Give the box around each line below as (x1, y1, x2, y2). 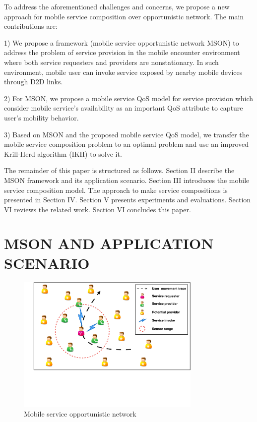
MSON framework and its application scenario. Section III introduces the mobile (4, 175, 250, 185)
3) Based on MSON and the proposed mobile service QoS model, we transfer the (4, 129, 249, 139)
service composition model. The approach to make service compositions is (4, 184, 228, 195)
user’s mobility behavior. (4, 112, 79, 122)
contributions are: (4, 21, 58, 31)
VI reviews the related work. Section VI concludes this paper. (4, 204, 191, 214)
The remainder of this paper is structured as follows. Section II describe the (4, 165, 235, 176)
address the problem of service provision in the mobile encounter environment (4, 47, 240, 58)
